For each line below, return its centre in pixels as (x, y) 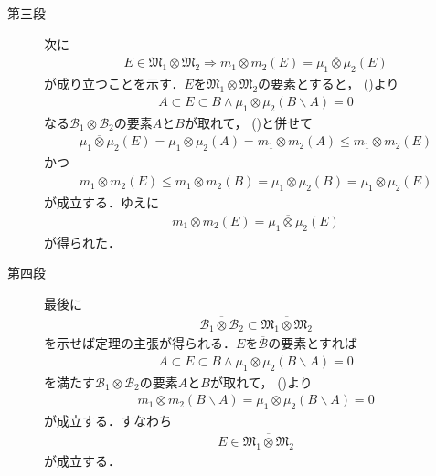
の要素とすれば (313, 343)
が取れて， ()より (261, 381)
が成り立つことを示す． (114, 84)
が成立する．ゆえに (101, 201)
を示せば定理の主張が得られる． (140, 343)
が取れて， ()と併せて (249, 122)
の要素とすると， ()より (329, 84)
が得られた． (82, 242)
